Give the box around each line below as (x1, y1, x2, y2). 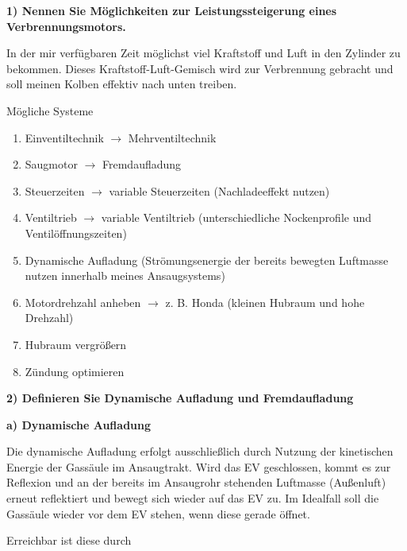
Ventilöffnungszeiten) (25, 224, 127, 241)
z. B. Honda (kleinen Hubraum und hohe (165, 293, 365, 310)
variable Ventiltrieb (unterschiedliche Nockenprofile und (101, 209, 372, 226)
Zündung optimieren (25, 363, 125, 379)
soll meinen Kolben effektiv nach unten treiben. (6, 76, 237, 92)
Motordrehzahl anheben (25, 293, 141, 310)
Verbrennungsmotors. (6, 17, 126, 34)
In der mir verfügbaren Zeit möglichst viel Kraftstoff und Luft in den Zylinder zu (6, 45, 401, 61)
